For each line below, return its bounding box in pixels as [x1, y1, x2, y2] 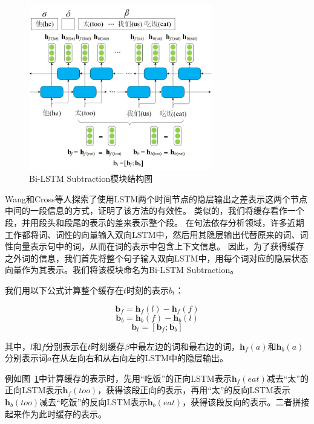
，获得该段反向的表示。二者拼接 [182, 395, 310, 408]
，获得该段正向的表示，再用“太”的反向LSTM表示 [97, 384, 290, 396]
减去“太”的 [266, 371, 309, 384]
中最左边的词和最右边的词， [129, 339, 240, 352]
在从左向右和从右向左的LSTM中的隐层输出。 [51, 352, 228, 364]
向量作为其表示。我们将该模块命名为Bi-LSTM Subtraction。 [5, 263, 239, 276]
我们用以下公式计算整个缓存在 [5, 283, 123, 296]
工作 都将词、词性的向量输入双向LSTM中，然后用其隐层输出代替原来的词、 [5, 228, 300, 240]
